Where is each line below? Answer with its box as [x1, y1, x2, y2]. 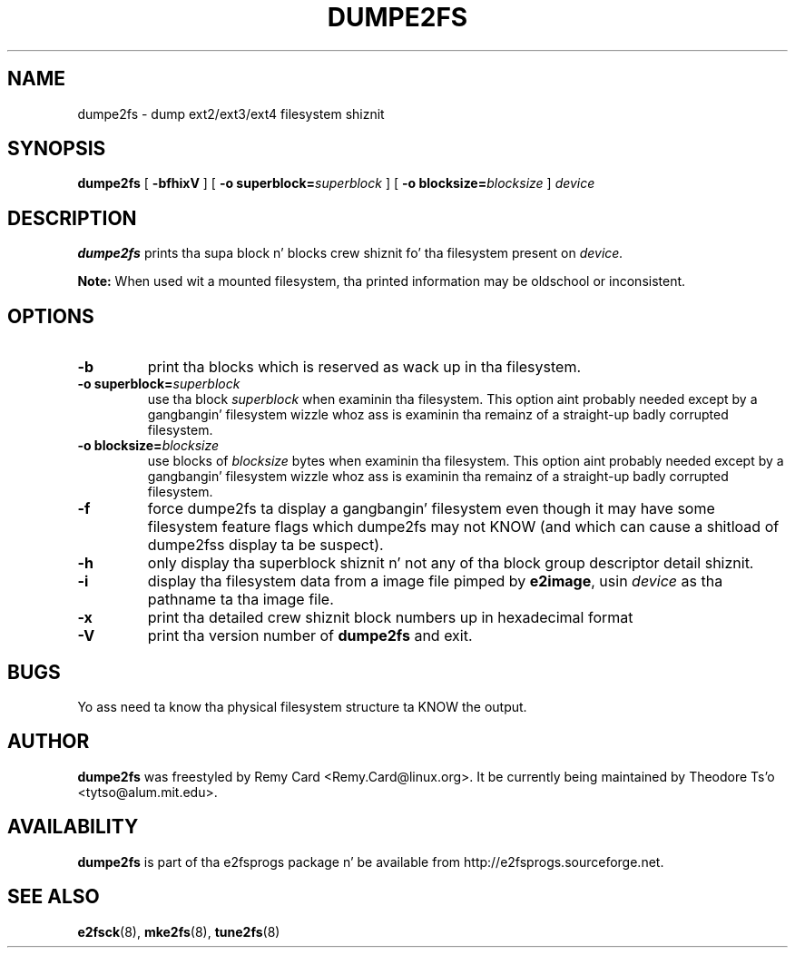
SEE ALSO [7, 885, 100, 909]
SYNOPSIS [7, 137, 106, 161]
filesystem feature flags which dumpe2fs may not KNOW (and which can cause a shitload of [147, 517, 780, 537]
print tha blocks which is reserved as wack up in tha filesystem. [147, 358, 582, 377]
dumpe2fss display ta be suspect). [147, 536, 384, 555]
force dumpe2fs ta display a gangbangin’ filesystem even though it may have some [147, 499, 715, 518]
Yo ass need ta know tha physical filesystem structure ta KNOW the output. [77, 698, 527, 714]
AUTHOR [7, 730, 90, 753]
